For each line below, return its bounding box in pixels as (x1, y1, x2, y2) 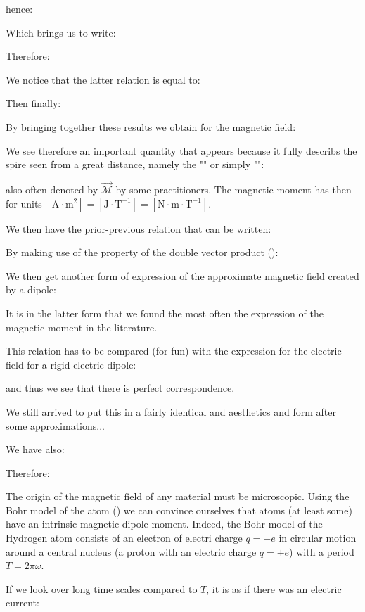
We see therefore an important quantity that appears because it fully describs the (6, 143, 357, 158)
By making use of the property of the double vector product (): (6, 245, 278, 260)
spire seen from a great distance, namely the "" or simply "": (6, 157, 264, 172)
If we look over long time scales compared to (6, 581, 198, 596)
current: (6, 595, 39, 610)
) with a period (289, 544, 354, 559)
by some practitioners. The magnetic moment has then (115, 181, 352, 196)
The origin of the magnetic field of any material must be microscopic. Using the (6, 489, 350, 504)
